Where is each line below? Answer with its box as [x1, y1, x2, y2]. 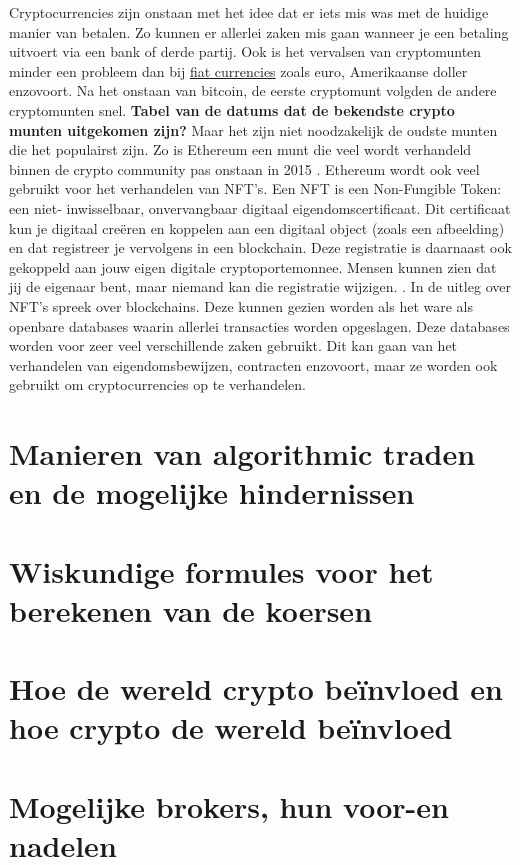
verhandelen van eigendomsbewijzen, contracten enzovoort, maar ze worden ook [9, 354, 498, 375]
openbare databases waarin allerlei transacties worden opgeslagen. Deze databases [9, 315, 510, 336]
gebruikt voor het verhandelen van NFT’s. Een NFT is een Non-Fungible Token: [9, 178, 502, 199]
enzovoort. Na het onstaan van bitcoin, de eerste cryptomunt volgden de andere [9, 80, 497, 101]
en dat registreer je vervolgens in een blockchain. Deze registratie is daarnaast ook [9, 237, 512, 258]
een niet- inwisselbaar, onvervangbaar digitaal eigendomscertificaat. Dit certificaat [9, 197, 511, 218]
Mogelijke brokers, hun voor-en [9, 785, 449, 826]
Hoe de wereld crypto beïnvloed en [9, 668, 503, 709]
